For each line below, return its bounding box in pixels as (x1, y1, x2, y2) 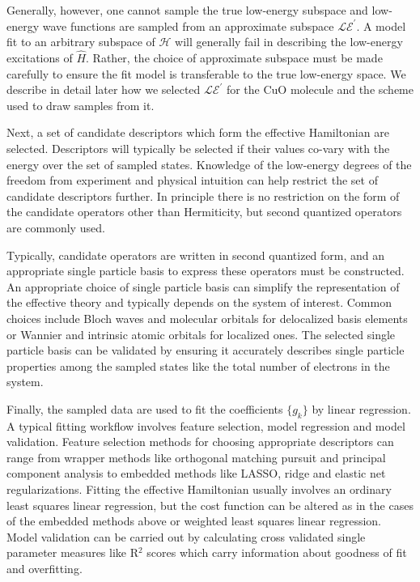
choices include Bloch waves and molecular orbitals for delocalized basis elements (6, 309, 408, 326)
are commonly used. (6, 219, 105, 236)
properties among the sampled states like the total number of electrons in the (6, 357, 390, 374)
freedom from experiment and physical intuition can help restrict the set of (6, 172, 378, 189)
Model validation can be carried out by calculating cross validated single (6, 528, 366, 545)
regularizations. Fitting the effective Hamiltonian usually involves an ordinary (6, 481, 392, 498)
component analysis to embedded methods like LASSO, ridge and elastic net (6, 465, 386, 482)
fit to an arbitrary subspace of (6, 33, 155, 50)
